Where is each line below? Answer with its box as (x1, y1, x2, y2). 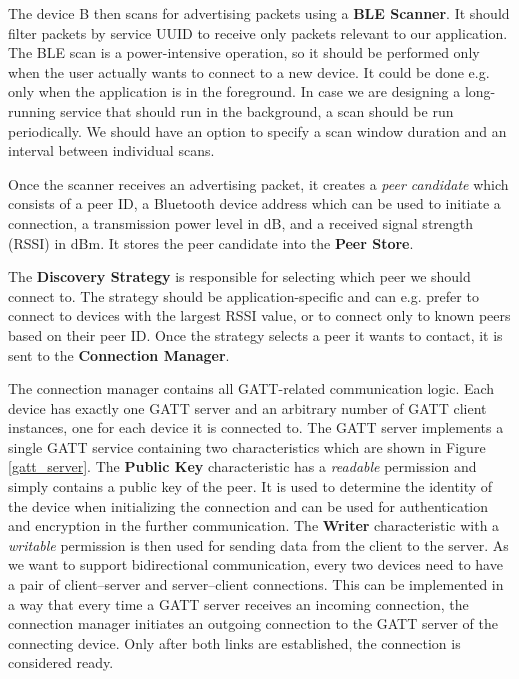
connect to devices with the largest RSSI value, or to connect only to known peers (8, 305, 511, 326)
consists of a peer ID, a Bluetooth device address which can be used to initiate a (8, 193, 501, 214)
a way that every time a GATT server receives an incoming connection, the (8, 593, 469, 614)
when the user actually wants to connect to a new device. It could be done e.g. (8, 61, 490, 82)
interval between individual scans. (8, 140, 215, 161)
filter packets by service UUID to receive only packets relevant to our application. (8, 22, 508, 43)
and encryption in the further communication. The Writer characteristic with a (8, 515, 500, 536)
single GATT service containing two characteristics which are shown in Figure (8, 436, 486, 457)
